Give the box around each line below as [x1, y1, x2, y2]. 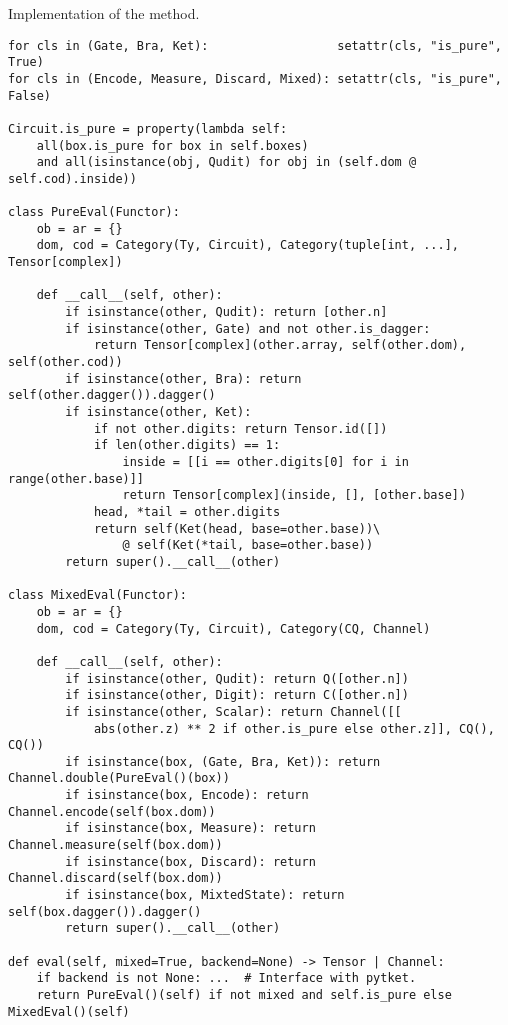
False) [8, 88, 51, 103]
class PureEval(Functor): [8, 205, 180, 220]
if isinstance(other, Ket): [65, 405, 252, 420]
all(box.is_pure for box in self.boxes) [36, 138, 309, 153]
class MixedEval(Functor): [8, 588, 187, 603]
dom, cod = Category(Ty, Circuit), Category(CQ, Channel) [36, 621, 431, 636]
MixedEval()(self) [8, 1004, 130, 1019]
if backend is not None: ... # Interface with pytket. [36, 971, 417, 986]
